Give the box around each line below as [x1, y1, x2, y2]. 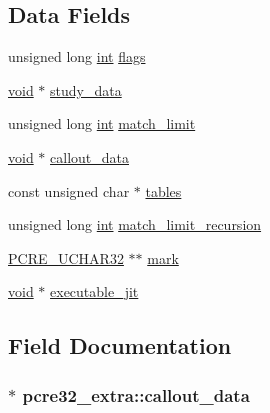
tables [145, 180, 182, 201]
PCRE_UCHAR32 [8, 247, 124, 268]
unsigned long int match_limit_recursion [8, 214, 262, 235]
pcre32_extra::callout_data [22, 382, 250, 407]
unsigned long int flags [8, 46, 146, 67]
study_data [50, 79, 122, 100]
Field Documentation [8, 330, 232, 361]
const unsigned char [8, 180, 130, 201]
